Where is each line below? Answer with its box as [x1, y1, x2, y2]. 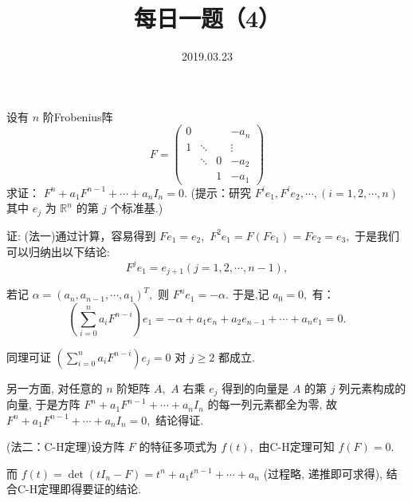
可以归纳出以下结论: [6, 243, 110, 259]
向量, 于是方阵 [6, 396, 80, 413]
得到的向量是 [222, 379, 289, 396]
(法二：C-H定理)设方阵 [6, 438, 125, 455]
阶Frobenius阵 [42, 108, 113, 125]
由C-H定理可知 [258, 438, 335, 455]
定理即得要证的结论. [37, 480, 142, 497]
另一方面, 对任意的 [6, 379, 103, 396]
